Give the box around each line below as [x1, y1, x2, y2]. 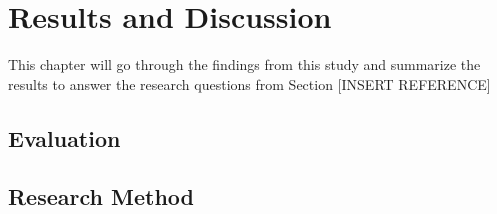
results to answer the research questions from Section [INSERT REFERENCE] [8, 73, 491, 94]
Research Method [8, 181, 194, 212]
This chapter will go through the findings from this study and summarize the [8, 54, 481, 75]
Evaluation [8, 122, 121, 153]
